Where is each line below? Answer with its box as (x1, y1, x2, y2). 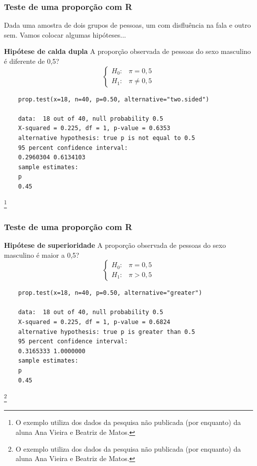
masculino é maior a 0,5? (4, 249, 80, 260)
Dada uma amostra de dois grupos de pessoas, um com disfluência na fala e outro (4, 20, 251, 30)
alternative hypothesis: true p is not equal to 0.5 (18, 134, 195, 141)
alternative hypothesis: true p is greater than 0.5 (18, 328, 195, 335)
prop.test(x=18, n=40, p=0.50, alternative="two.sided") (18, 95, 210, 103)
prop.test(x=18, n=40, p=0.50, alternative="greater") (18, 289, 202, 297)
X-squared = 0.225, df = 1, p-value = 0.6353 (18, 125, 171, 132)
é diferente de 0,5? (4, 56, 59, 66)
